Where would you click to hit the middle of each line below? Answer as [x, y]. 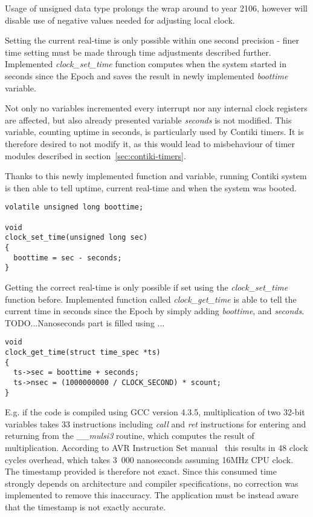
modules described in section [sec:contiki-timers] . [95, 155]
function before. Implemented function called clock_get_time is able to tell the [151, 299]
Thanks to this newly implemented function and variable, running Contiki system [156, 176]
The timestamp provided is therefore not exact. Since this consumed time [141, 471]
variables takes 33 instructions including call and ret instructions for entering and [156, 423]
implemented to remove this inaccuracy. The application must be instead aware [152, 495]
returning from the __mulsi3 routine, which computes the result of [130, 436]
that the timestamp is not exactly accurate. [86, 506]
